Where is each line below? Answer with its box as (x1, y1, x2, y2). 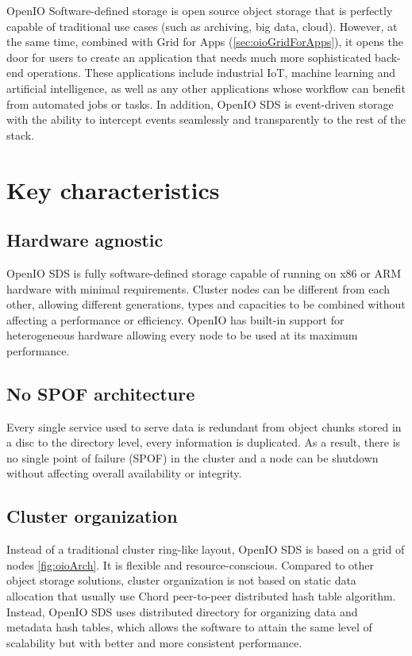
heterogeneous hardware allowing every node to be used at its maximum (6, 327, 358, 343)
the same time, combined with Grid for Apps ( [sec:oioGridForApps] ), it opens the (6, 33, 403, 50)
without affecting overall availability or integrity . (6, 465, 242, 481)
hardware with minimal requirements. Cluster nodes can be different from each (6, 280, 391, 297)
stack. (6, 126, 35, 143)
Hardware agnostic (6, 228, 164, 252)
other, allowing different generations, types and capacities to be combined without (6, 296, 406, 313)
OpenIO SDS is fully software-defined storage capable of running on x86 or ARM (6, 264, 402, 281)
